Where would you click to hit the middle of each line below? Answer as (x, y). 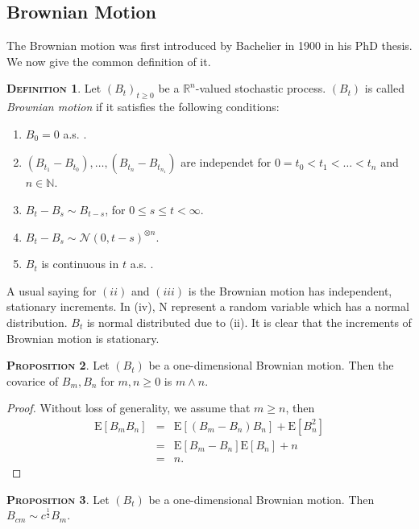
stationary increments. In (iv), (81, 306)
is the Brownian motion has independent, (290, 290)
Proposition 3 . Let (58, 499)
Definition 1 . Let (54, 88)
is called (384, 88)
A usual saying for (52, 290)
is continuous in (80, 264)
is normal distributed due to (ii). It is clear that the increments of (249, 322)
